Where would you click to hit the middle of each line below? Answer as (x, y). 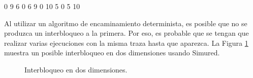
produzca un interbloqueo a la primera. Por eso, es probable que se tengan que (126, 33)
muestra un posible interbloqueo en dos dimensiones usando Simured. (112, 53)
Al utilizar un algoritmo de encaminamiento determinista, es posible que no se (126, 23)
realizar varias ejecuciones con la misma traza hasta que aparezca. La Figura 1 (126, 43)
